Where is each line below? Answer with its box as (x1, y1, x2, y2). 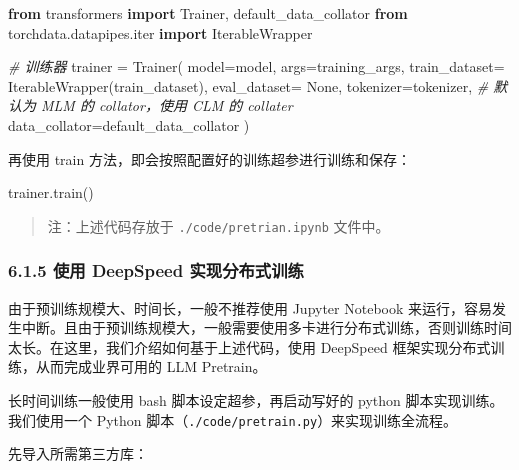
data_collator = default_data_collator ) (8, 114, 250, 135)
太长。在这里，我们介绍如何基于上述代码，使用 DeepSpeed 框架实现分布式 (8, 336, 491, 357)
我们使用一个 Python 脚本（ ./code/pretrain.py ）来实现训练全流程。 (8, 409, 458, 430)
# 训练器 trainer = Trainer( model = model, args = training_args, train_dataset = (8, 56, 505, 77)
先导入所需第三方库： (8, 443, 148, 464)
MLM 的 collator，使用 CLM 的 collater (41, 95, 293, 116)
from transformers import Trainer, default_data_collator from (8, 3, 408, 23)
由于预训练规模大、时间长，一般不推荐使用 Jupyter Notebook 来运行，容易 (8, 297, 493, 318)
